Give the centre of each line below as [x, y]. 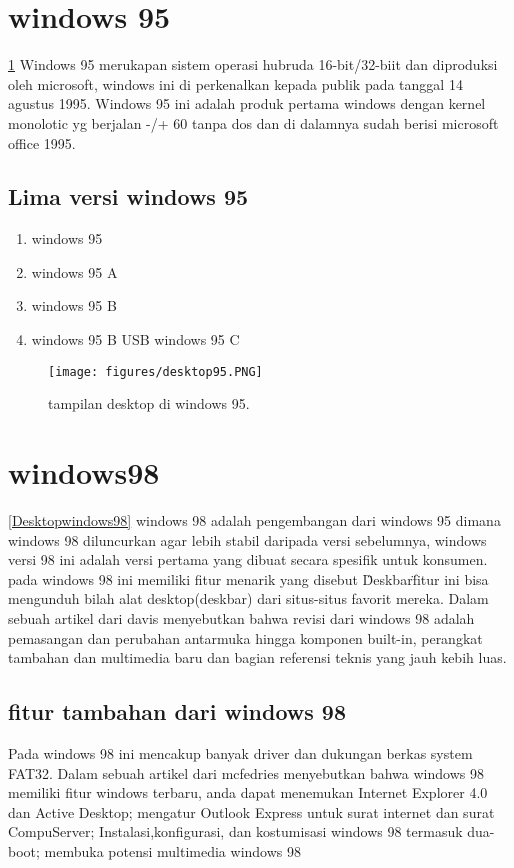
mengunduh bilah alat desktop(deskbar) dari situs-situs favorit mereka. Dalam [248, 598]
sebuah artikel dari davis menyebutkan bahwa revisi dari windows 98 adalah [241, 618]
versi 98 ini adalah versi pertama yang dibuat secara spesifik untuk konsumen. [248, 559]
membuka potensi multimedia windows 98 [172, 850]
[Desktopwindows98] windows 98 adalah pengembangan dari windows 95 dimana [254, 520]
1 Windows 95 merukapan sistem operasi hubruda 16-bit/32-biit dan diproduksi [253, 64]
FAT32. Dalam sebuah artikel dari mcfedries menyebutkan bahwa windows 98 [246, 772]
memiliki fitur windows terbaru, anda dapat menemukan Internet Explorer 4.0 [248, 792]
